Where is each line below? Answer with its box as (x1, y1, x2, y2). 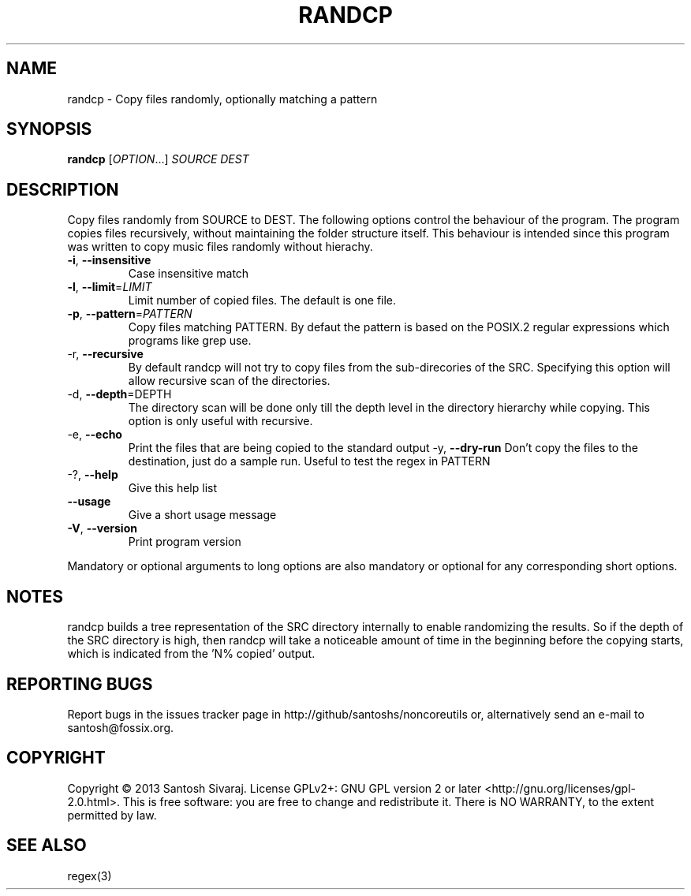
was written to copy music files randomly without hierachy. (67, 240, 373, 254)
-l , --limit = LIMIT (67, 280, 152, 294)
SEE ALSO (6, 835, 87, 856)
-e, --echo (67, 427, 122, 442)
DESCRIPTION (6, 179, 119, 200)
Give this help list (128, 481, 217, 495)
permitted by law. (67, 808, 157, 822)
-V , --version (67, 521, 137, 536)
